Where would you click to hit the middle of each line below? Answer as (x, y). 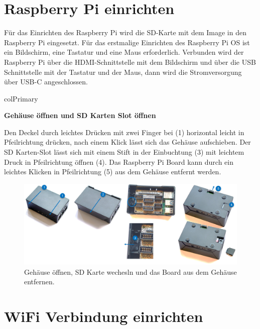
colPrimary (21, 98)
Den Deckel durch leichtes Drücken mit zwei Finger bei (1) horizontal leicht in (124, 132)
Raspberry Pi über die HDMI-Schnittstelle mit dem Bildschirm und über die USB (130, 62)
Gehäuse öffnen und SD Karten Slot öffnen (80, 115)
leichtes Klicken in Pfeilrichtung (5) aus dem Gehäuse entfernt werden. (113, 172)
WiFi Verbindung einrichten (104, 316)
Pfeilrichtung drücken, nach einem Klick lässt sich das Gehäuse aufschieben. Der (127, 142)
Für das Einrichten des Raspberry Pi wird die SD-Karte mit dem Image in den (125, 32)
